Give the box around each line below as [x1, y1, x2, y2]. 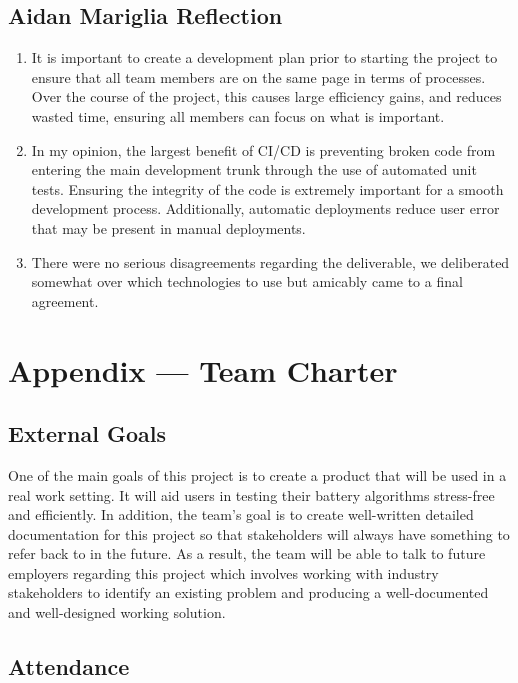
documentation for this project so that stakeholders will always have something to [8, 523, 510, 544]
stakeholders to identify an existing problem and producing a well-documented [8, 582, 489, 603]
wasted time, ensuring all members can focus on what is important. [31, 105, 445, 126]
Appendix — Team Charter [8, 349, 398, 390]
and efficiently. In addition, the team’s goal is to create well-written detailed [8, 504, 474, 525]
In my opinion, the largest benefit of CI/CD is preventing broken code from [31, 139, 496, 160]
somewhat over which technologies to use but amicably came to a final [31, 271, 463, 292]
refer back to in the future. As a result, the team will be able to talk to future [8, 543, 486, 564]
